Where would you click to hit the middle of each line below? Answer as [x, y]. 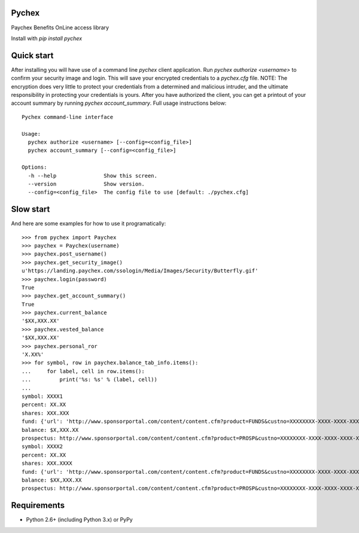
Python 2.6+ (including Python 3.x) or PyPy [79, 520]
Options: [34, 167]
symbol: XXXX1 [42, 396]
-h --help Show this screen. [93, 176]
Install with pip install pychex [47, 38]
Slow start [31, 209]
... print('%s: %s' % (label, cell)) [90, 380]
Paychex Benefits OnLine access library [60, 28]
